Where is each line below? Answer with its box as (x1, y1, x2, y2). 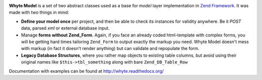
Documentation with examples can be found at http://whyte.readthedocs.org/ (9, 68, 164, 74)
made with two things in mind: (9, 10, 69, 16)
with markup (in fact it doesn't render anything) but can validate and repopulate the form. (21, 46, 200, 51)
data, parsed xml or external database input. (21, 25, 110, 31)
